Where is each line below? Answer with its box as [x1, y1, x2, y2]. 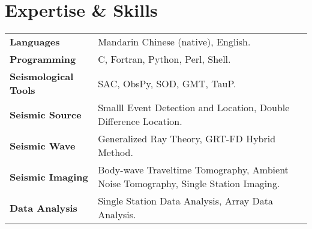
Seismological [10, 69, 74, 84]
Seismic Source [10, 107, 82, 121]
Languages [10, 35, 60, 49]
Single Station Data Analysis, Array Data [98, 194, 274, 208]
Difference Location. [98, 114, 182, 129]
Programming [10, 52, 76, 66]
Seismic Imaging [10, 169, 88, 184]
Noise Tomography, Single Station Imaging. [98, 176, 280, 191]
